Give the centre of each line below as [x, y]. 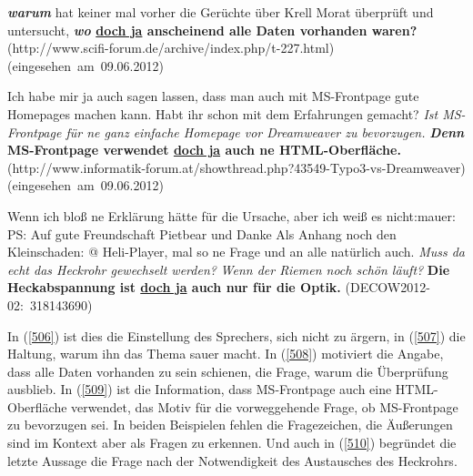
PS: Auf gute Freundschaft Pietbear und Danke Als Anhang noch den [202, 233]
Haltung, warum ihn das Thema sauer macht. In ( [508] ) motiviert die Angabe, [226, 354]
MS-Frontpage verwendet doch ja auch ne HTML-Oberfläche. [204, 150]
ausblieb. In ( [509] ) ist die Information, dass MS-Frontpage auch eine [200, 389]
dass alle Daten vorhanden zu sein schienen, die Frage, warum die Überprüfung [228, 371]
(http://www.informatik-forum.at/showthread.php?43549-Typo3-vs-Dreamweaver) [236, 167]
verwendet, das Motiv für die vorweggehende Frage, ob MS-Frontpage [265, 406]
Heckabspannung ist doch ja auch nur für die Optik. [174, 287]
